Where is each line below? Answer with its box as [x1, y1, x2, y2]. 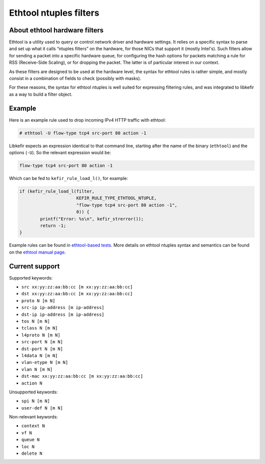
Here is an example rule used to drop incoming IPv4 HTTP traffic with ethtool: [9, 117, 166, 123]
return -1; [40, 223, 66, 228]
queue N [21, 437, 40, 442]
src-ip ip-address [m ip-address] [21, 305, 105, 310]
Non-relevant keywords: [9, 414, 58, 420]
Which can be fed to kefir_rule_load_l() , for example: [9, 176, 129, 181]
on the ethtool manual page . [9, 249, 66, 255]
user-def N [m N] [21, 405, 63, 411]
